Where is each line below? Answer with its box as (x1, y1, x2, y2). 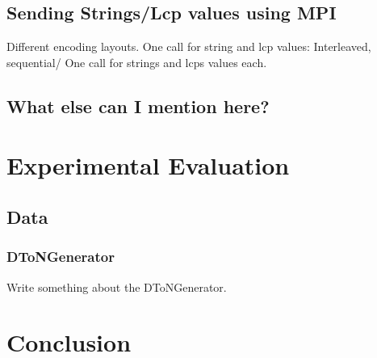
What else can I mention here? (6, 93, 270, 118)
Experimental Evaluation (6, 149, 290, 182)
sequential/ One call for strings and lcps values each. (6, 53, 267, 70)
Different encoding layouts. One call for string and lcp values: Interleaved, (6, 38, 371, 55)
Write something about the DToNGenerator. (6, 278, 227, 295)
